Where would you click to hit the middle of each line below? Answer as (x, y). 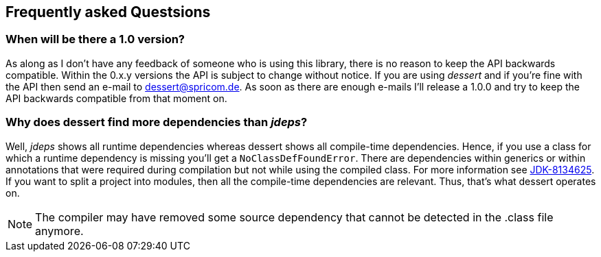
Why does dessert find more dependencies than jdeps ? (157, 122)
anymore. (59, 231)
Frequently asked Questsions (108, 12)
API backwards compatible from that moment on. (116, 98)
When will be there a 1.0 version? (95, 39)
